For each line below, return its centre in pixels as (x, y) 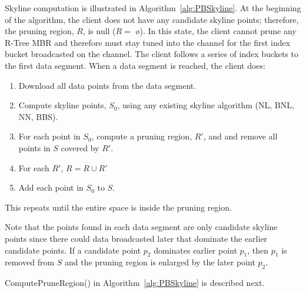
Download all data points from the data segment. (107, 85)
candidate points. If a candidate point (73, 250)
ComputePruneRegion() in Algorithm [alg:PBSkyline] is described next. (135, 283)
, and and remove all (240, 136)
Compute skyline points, (62, 105)
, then (258, 250)
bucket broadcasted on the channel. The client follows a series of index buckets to (152, 54)
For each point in (49, 136)
